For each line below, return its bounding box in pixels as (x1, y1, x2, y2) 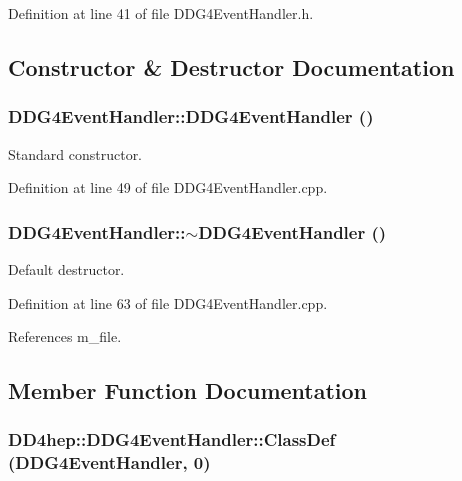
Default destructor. (8, 259, 125, 279)
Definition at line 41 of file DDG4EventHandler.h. (8, 3, 314, 23)
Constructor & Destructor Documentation (8, 51, 455, 82)
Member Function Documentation (8, 375, 368, 406)
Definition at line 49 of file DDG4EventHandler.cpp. (8, 177, 328, 198)
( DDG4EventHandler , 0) (8, 450, 211, 475)
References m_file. (8, 326, 122, 347)
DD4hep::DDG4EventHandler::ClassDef (8, 427, 336, 452)
